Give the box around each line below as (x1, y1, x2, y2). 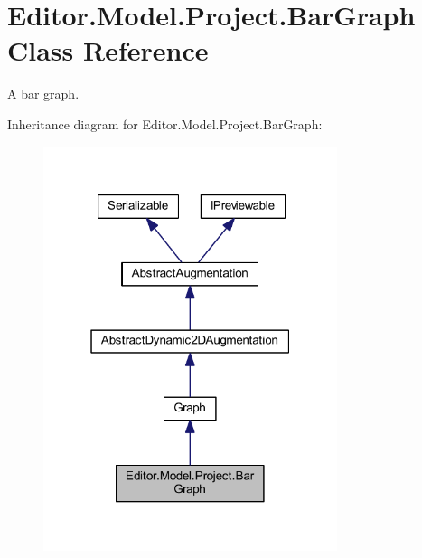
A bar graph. (7, 84, 80, 103)
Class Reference (7, 32, 209, 69)
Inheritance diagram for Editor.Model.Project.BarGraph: (7, 114, 323, 133)
